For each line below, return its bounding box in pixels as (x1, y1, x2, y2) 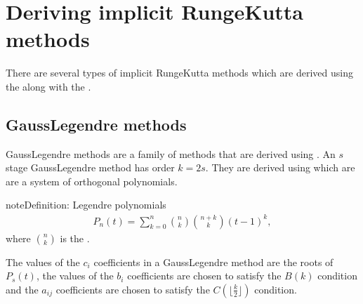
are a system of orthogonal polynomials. (6, 173, 178, 188)
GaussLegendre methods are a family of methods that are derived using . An (6, 146, 336, 161)
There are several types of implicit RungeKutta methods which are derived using (6, 65, 353, 80)
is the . (60, 230, 90, 245)
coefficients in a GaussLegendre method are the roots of (93, 254, 334, 269)
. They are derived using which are (205, 160, 355, 175)
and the (6, 282, 39, 296)
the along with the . (6, 79, 91, 93)
